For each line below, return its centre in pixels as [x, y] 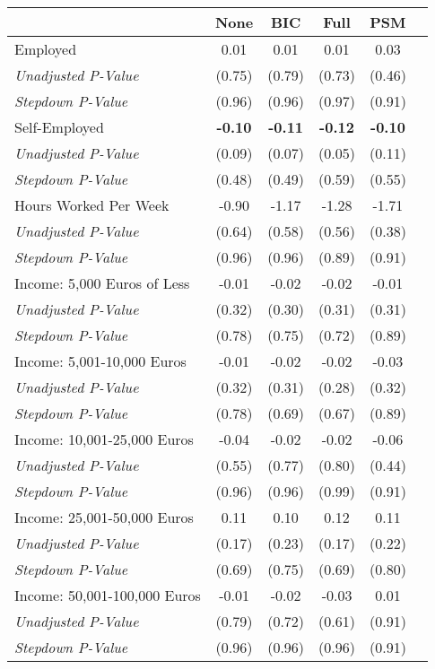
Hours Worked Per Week [92, 205]
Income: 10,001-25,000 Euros [104, 439]
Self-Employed [59, 127]
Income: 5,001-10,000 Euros [100, 361]
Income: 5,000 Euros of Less [102, 283]
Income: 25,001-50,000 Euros [104, 517]
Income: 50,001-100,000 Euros [108, 595]
